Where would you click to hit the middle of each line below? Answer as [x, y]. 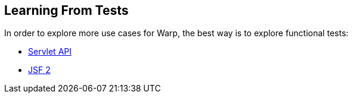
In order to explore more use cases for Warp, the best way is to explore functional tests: [176, 33]
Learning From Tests [66, 10]
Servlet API [50, 52]
